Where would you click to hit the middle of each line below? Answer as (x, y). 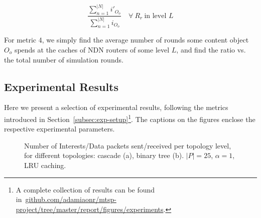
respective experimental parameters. (59, 129)
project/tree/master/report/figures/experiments (90, 209)
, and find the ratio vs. (211, 49)
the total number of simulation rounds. (64, 59)
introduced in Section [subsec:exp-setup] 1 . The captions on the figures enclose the (130, 118)
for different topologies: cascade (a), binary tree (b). (104, 155)
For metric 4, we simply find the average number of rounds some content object (126, 40)
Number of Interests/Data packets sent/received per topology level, (128, 145)
